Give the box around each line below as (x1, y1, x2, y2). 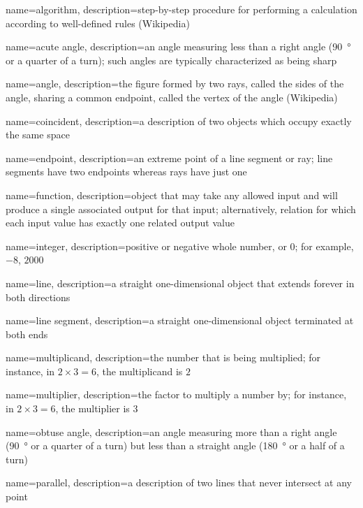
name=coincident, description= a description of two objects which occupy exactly (6, 113, 352, 128)
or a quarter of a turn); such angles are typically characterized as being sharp (6, 52, 337, 67)
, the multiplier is (55, 401, 130, 416)
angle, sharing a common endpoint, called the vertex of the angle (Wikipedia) (6, 89, 338, 104)
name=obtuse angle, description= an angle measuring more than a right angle (6, 424, 337, 439)
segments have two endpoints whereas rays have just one (6, 164, 247, 179)
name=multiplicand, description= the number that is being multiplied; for (6, 350, 321, 365)
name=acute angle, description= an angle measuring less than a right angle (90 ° (6, 39, 351, 54)
